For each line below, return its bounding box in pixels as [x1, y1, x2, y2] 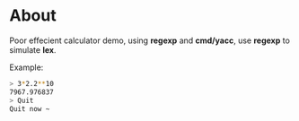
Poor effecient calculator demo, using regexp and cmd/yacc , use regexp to [9, 35, 290, 46]
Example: [9, 62, 44, 73]
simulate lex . [9, 44, 57, 55]
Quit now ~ [9, 104, 50, 113]
